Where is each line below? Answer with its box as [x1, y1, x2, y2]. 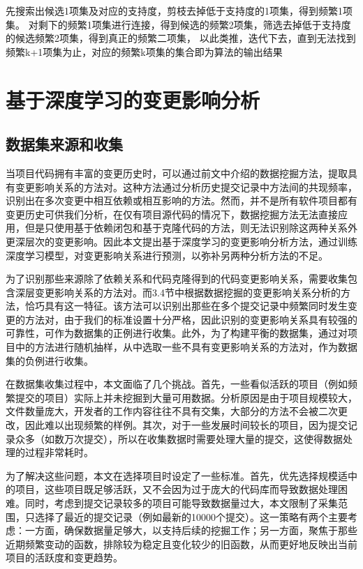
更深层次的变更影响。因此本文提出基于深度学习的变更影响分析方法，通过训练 [6, 234, 357, 248]
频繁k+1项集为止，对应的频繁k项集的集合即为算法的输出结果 [6, 44, 283, 59]
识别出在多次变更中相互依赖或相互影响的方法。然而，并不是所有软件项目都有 [6, 193, 357, 208]
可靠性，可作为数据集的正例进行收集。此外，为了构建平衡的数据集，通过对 [6, 326, 348, 340]
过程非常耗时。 [24, 445, 94, 460]
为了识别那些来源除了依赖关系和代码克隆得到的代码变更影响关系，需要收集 [6, 271, 348, 286]
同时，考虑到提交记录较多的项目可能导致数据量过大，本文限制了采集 [24, 496, 338, 510]
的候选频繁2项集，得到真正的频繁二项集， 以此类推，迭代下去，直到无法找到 [6, 31, 356, 45]
